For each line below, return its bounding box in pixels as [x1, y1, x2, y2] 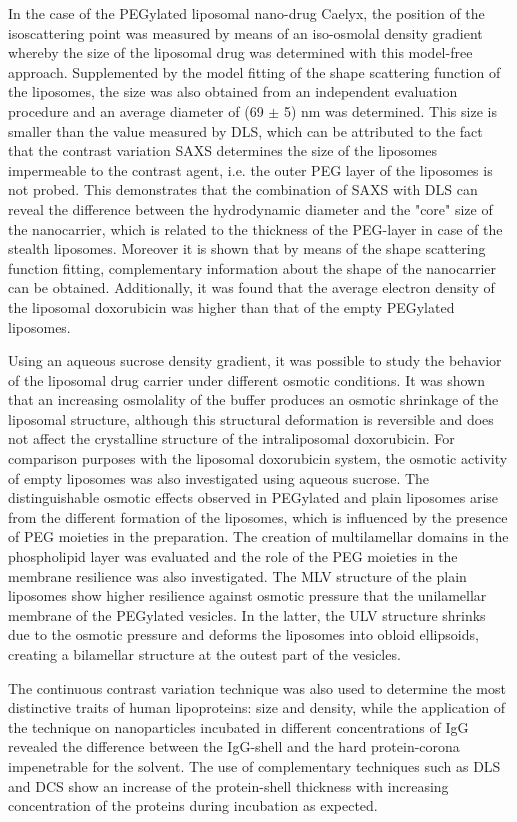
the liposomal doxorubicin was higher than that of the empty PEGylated [8, 296, 455, 317]
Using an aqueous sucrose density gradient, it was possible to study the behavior [8, 350, 502, 371]
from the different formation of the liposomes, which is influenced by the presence [8, 506, 508, 527]
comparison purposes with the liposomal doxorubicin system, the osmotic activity [8, 448, 508, 469]
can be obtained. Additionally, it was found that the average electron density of [8, 277, 495, 298]
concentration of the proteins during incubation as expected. [8, 795, 378, 816]
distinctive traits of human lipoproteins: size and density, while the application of [8, 697, 506, 718]
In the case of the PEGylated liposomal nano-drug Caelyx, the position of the [8, 3, 485, 23]
